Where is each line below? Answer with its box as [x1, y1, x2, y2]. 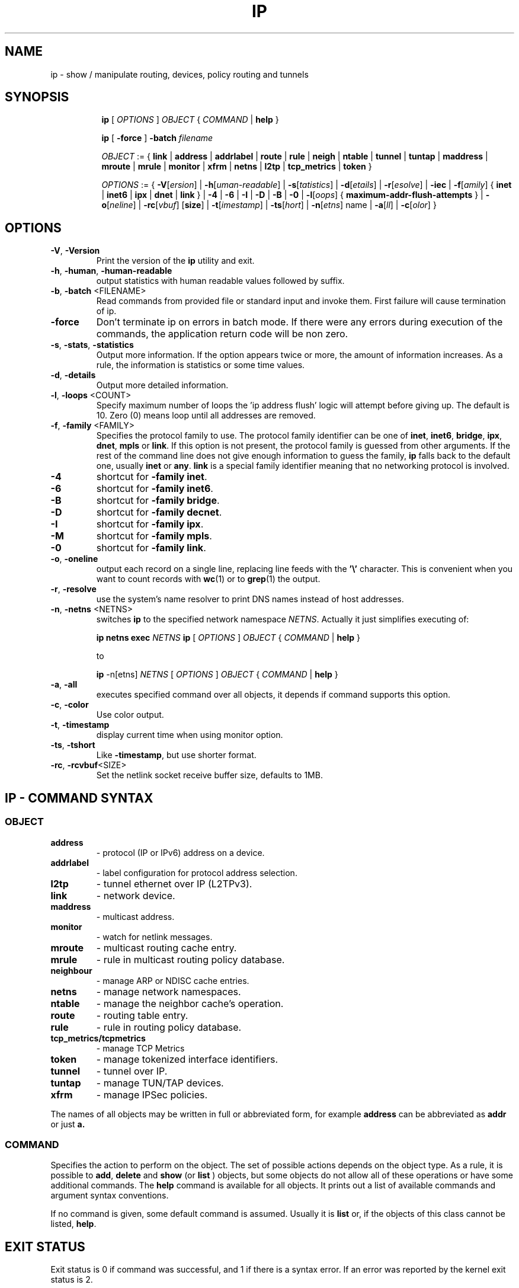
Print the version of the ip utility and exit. [96, 255, 255, 266]
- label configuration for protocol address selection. [96, 867, 297, 878]
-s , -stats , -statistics [50, 340, 134, 350]
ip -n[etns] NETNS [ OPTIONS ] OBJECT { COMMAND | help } [96, 669, 338, 680]
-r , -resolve [50, 584, 97, 595]
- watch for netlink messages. [96, 931, 213, 942]
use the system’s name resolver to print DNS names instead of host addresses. [96, 594, 404, 605]
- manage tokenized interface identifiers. [96, 1053, 278, 1065]
